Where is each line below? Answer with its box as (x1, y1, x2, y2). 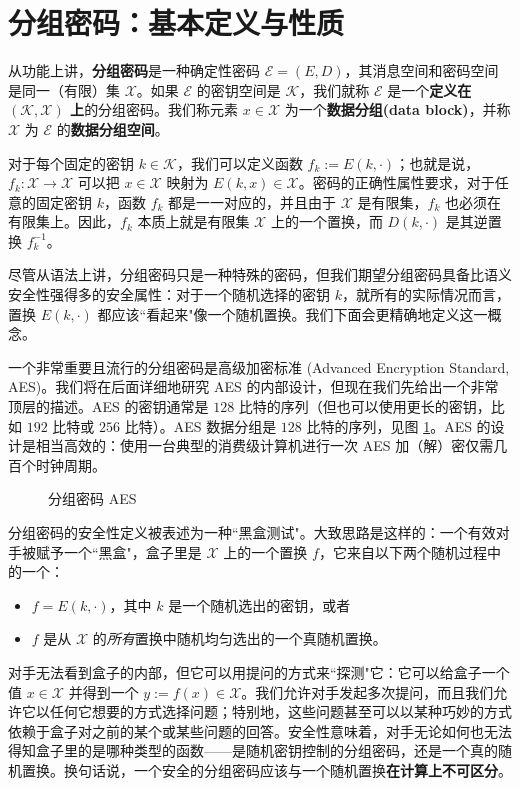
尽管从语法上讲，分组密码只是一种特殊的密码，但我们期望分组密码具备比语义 (8, 264, 512, 285)
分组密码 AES (48, 488, 137, 509)
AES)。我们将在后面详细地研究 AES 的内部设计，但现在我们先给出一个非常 (8, 376, 499, 397)
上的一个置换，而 (270, 211, 383, 232)
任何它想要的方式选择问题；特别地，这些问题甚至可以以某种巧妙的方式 (49, 701, 512, 722)
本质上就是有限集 (137, 211, 250, 232)
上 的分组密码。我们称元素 (70, 99, 239, 120)
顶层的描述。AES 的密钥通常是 (8, 396, 209, 417)
